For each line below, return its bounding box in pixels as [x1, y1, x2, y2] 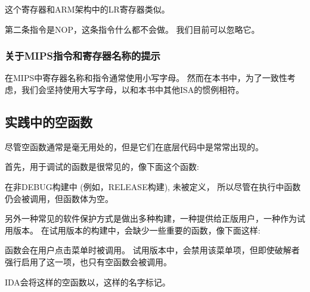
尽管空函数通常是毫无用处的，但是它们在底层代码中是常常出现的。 [5, 140, 263, 153]
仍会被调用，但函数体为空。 [5, 192, 113, 204]
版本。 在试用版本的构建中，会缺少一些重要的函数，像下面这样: [13, 223, 261, 236]
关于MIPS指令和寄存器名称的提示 [5, 48, 160, 63]
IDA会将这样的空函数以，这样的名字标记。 [5, 275, 170, 288]
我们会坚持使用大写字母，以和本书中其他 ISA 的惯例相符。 [21, 83, 244, 95]
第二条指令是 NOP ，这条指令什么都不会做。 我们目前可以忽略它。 [5, 23, 260, 35]
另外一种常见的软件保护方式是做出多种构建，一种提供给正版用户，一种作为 [5, 212, 297, 225]
